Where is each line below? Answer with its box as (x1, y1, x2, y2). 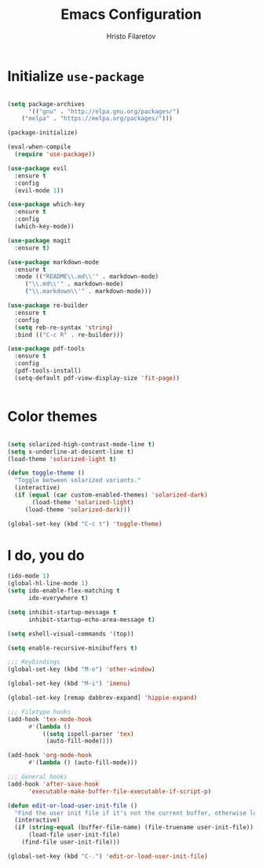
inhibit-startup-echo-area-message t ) (27, 615, 155, 624)
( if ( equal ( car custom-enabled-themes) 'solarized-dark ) (14, 491, 209, 499)
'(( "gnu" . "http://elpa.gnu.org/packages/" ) (27, 108, 180, 115)
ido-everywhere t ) (27, 595, 89, 602)
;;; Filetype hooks (7, 708, 71, 716)
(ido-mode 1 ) (7, 572, 50, 580)
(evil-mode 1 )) (14, 186, 64, 194)
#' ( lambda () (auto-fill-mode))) (27, 759, 138, 767)
